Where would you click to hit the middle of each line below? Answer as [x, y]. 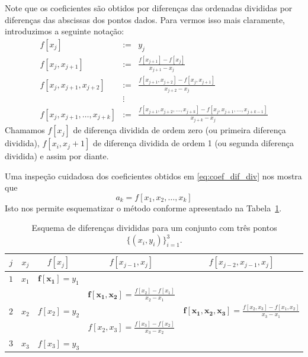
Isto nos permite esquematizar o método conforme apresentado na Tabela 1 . [143, 208]
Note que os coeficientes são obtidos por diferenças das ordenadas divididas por [149, 8]
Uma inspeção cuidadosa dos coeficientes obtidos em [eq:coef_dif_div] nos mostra [153, 176]
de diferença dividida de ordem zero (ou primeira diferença [179, 130]
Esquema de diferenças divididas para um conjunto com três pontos [154, 228]
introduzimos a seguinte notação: [65, 31]
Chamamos [25, 130]
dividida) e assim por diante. [57, 156]
